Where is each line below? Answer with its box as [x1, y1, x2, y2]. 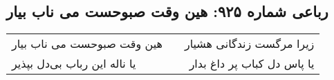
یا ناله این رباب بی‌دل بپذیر [12, 55, 136, 72]
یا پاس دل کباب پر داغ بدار [189, 55, 315, 72]
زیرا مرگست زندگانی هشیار [184, 36, 315, 52]
